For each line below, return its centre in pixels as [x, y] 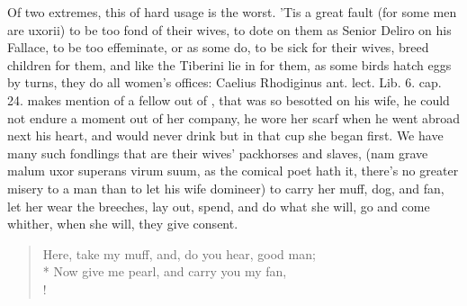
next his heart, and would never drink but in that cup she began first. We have [225, 135]
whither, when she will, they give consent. [123, 224]
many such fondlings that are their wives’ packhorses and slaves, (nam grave [218, 153]
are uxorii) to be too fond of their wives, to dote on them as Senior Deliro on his [229, 29]
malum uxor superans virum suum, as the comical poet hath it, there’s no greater [233, 171]
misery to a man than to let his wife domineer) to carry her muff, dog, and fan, [226, 188]
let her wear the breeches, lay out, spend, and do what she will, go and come [219, 206]
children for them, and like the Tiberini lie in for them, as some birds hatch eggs [229, 64]
